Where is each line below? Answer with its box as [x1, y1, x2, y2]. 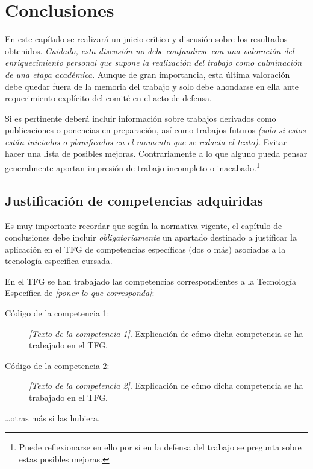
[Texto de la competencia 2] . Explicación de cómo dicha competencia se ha [29, 379, 303, 392]
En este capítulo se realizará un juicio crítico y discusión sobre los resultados [5, 33, 288, 45]
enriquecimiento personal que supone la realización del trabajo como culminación [5, 56, 302, 69]
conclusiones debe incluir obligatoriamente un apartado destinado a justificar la [5, 231, 297, 244]
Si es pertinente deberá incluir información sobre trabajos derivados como [5, 112, 276, 124]
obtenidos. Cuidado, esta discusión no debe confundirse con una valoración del [5, 44, 294, 57]
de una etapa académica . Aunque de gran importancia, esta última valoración [5, 68, 290, 80]
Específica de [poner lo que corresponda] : [5, 286, 155, 299]
